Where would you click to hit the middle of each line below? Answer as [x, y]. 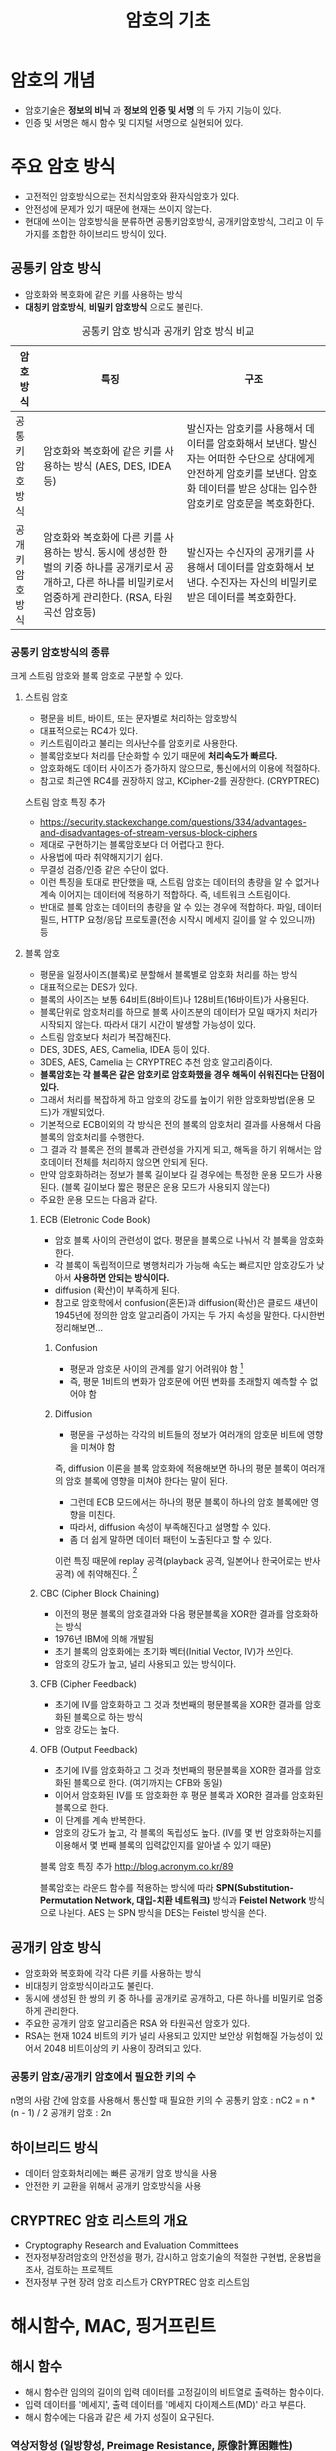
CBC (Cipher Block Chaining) [99, 1593]
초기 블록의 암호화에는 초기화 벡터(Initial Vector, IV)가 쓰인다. [174, 1652]
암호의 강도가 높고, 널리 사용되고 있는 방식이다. [145, 1664]
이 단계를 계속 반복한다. [100, 1820]
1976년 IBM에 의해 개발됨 [104, 1639]
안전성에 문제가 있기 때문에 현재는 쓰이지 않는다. [118, 208]
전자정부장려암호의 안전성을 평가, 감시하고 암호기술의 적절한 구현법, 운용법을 [173, 2257]
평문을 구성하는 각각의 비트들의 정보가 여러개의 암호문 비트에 [187, 1434]
